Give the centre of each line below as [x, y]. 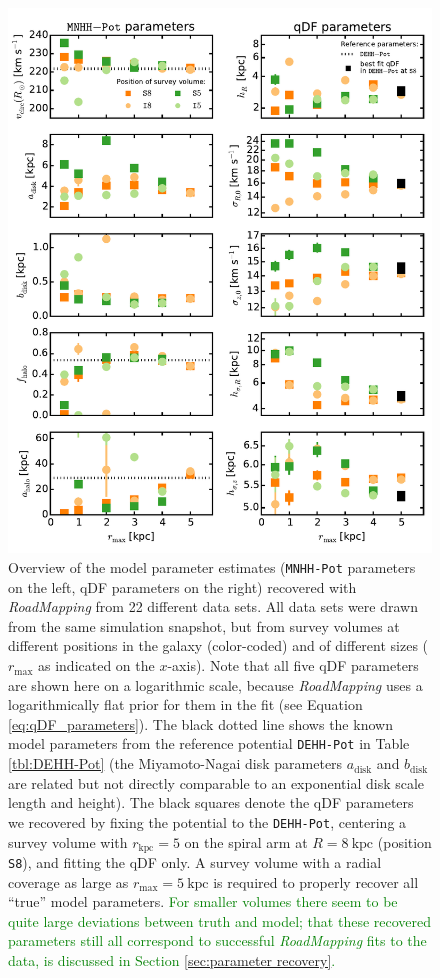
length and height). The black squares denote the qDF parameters [211, 802]
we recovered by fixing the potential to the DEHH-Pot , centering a [207, 821]
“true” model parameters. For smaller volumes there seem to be [203, 901]
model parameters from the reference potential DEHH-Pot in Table [209, 743]
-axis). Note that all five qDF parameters [293, 665]
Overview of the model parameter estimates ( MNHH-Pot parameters [212, 567]
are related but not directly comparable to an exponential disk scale [216, 782]
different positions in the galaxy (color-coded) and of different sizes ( [218, 645]
